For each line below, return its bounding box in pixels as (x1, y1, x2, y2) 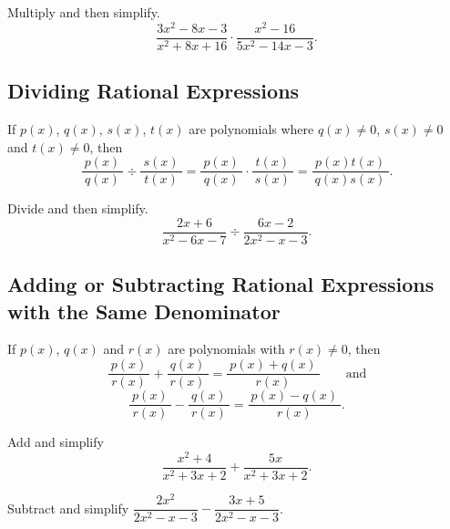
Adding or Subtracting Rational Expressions (7, 270, 435, 298)
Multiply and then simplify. (7, 3, 160, 21)
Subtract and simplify (7, 498, 129, 517)
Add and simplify (7, 432, 104, 451)
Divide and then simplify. (7, 199, 148, 218)
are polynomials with (168, 339, 285, 358)
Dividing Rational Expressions (7, 77, 300, 105)
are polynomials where (189, 119, 314, 138)
